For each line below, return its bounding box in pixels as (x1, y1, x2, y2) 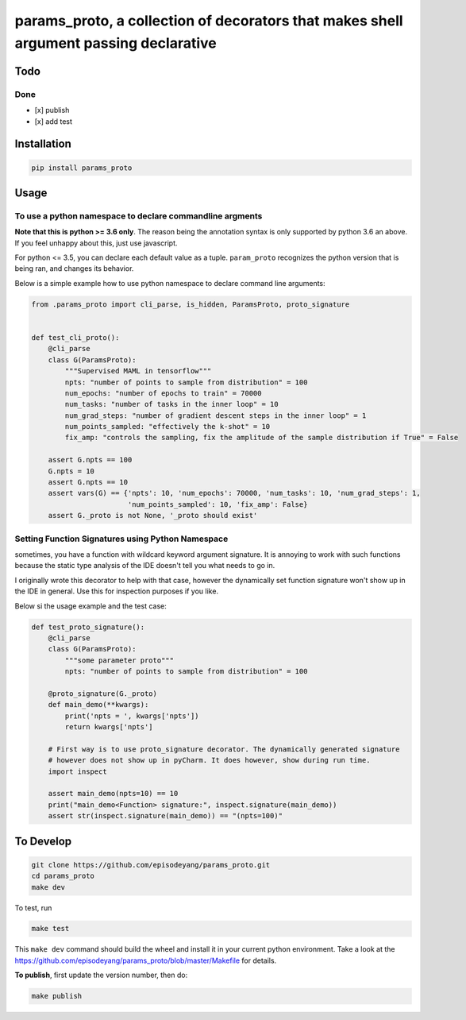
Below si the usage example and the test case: (14, 601, 167, 611)
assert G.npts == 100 (48, 455, 133, 465)
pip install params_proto (31, 163, 133, 172)
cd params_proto (31, 871, 95, 881)
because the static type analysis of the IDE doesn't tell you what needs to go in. (14, 561, 275, 570)
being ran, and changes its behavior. (14, 264, 134, 273)
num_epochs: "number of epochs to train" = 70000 (64, 388, 262, 397)
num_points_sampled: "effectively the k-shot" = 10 (64, 422, 271, 431)
